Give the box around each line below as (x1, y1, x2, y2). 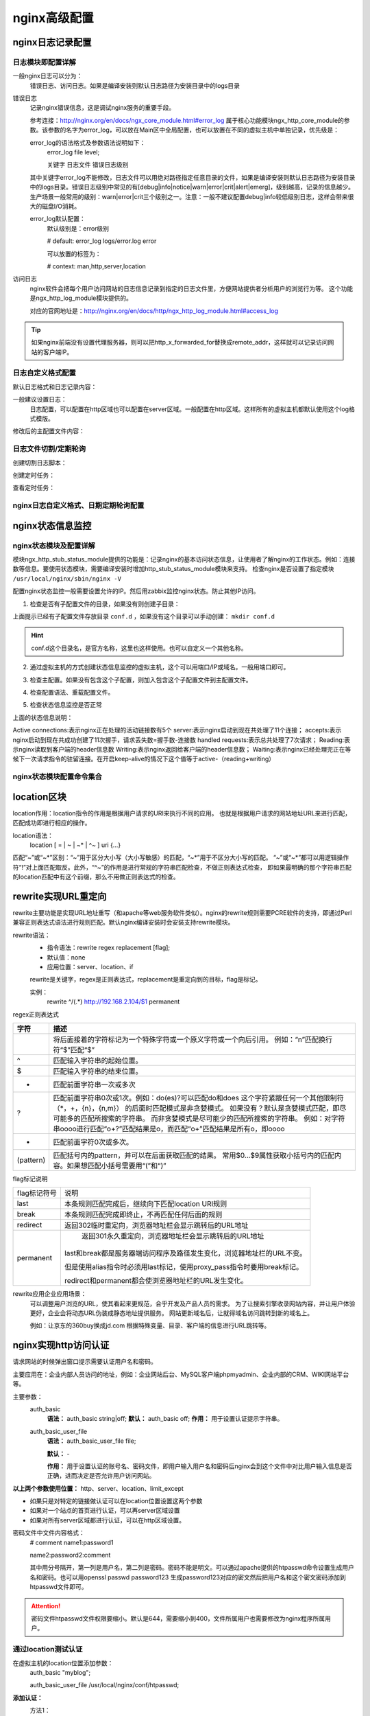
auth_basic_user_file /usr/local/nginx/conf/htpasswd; (29, 1681, 180, 1689)
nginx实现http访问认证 (12, 1339, 110, 1352)
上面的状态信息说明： (12, 713, 73, 721)
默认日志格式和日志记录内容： (12, 382, 97, 391)
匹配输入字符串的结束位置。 (53, 1066, 143, 1076)
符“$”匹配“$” (53, 1045, 95, 1054)
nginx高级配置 (12, 10, 94, 25)
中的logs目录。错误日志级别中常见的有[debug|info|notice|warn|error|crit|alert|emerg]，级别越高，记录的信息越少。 (29, 183, 355, 192)
